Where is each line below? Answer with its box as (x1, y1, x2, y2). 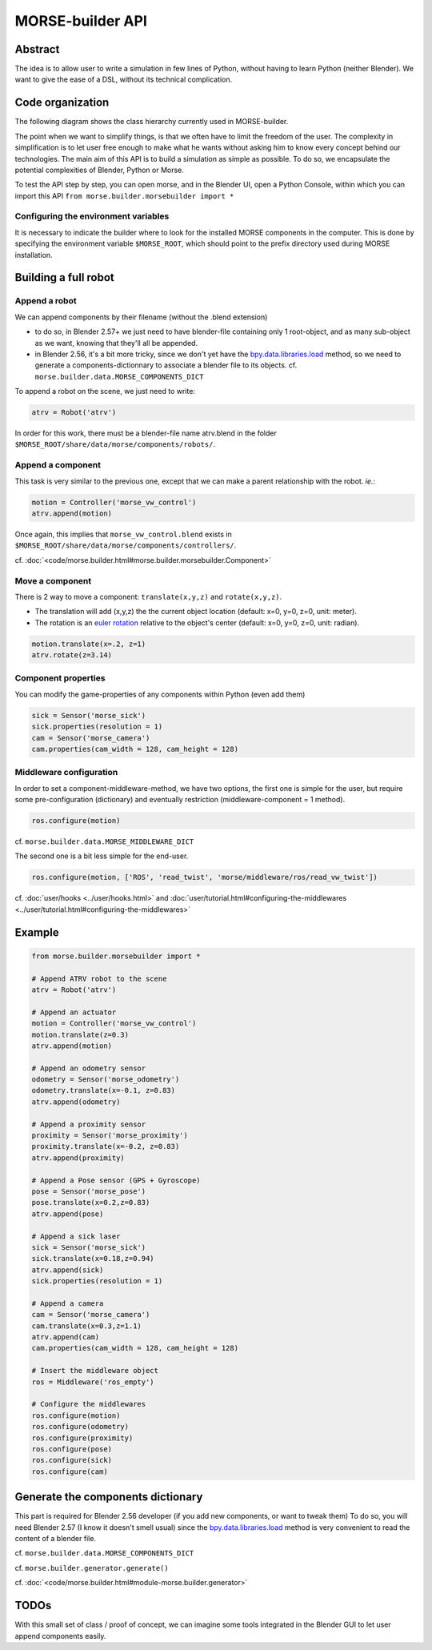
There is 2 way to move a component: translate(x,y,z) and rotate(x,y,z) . (14, 592, 282, 601)
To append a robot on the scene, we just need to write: (14, 387, 196, 396)
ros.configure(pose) (31, 1444, 112, 1453)
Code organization (14, 96, 110, 110)
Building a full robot (14, 271, 115, 284)
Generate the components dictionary (14, 1490, 203, 1504)
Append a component (14, 460, 102, 471)
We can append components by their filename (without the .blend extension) (14, 312, 268, 322)
